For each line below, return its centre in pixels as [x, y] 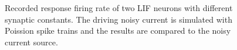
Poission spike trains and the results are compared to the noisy [118, 31]
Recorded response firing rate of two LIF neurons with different [119, 8]
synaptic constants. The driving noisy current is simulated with [118, 19]
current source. [31, 42]
